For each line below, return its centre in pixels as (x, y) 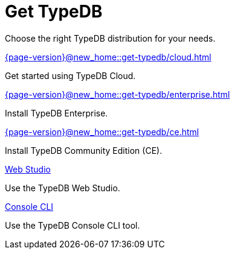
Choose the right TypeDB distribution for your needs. (110, 38)
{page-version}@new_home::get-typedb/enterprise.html (117, 94)
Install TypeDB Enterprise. (56, 113)
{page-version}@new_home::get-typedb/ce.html (102, 132)
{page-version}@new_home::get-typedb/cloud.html (108, 57)
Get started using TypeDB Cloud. (70, 75)
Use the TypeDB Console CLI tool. (72, 225)
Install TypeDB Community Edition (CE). (84, 150)
